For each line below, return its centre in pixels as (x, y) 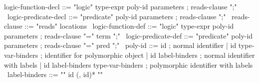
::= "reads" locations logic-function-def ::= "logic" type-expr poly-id (129, 26)
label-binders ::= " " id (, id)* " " (55, 74)
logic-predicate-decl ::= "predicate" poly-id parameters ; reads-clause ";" (117, 16)
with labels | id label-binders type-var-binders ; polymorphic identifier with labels (129, 64)
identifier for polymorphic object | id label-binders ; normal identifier (150, 55)
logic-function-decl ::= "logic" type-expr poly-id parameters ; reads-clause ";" (121, 6)
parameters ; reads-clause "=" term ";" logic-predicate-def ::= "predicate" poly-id (129, 35)
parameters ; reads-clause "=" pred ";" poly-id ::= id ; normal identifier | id (120, 45)
